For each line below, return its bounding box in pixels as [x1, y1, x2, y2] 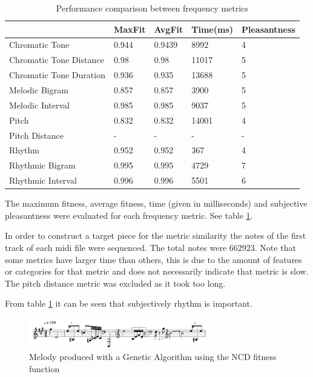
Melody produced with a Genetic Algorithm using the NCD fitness [29, 350, 277, 363]
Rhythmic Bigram [9, 159, 76, 172]
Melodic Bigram [9, 83, 68, 96]
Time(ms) [191, 22, 233, 35]
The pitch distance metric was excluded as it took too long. [5, 276, 226, 289]
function [29, 362, 60, 375]
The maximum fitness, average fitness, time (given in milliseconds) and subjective [5, 197, 308, 210]
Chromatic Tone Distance [9, 53, 104, 66]
